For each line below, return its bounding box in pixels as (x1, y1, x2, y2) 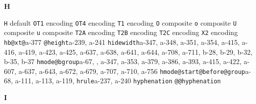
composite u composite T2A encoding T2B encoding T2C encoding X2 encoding (4, 27, 238, 37)
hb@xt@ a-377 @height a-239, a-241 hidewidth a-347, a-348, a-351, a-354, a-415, (4, 36, 240, 47)
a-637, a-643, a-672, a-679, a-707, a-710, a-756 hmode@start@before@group (18, 66, 245, 76)
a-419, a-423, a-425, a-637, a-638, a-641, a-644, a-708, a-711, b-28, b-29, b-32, (18, 46, 253, 57)
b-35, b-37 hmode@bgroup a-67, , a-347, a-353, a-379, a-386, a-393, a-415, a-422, (4, 56, 242, 67)
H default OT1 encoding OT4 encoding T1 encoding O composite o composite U (4, 17, 237, 28)
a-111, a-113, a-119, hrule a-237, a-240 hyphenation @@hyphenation (15, 75, 221, 86)
